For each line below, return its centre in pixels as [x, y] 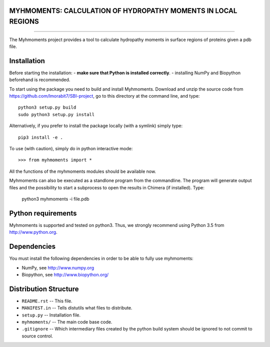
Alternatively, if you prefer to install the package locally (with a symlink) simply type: [96, 126]
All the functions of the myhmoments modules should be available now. [83, 171]
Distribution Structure [44, 289]
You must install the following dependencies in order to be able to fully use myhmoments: [101, 258]
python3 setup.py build [47, 107]
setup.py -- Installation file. [51, 315]
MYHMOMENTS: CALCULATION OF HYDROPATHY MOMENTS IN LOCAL [123, 11]
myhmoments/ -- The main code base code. [67, 322]
